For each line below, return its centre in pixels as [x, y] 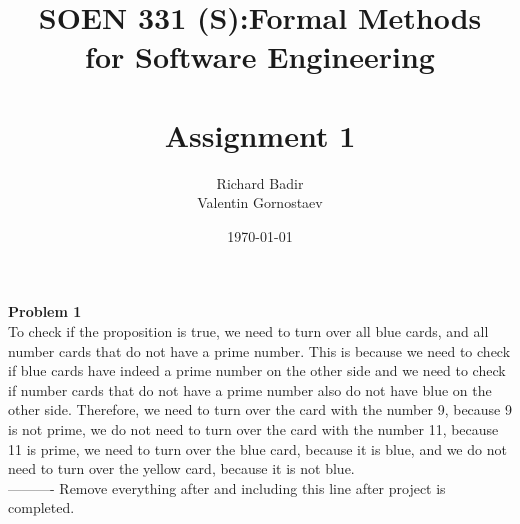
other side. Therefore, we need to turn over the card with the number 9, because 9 [260, 409]
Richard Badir [260, 182]
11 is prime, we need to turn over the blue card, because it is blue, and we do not [257, 448]
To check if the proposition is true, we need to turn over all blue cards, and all [248, 331]
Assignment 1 [260, 134]
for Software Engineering [260, 56]
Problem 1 [45, 311]
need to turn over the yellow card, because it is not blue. [181, 468]
